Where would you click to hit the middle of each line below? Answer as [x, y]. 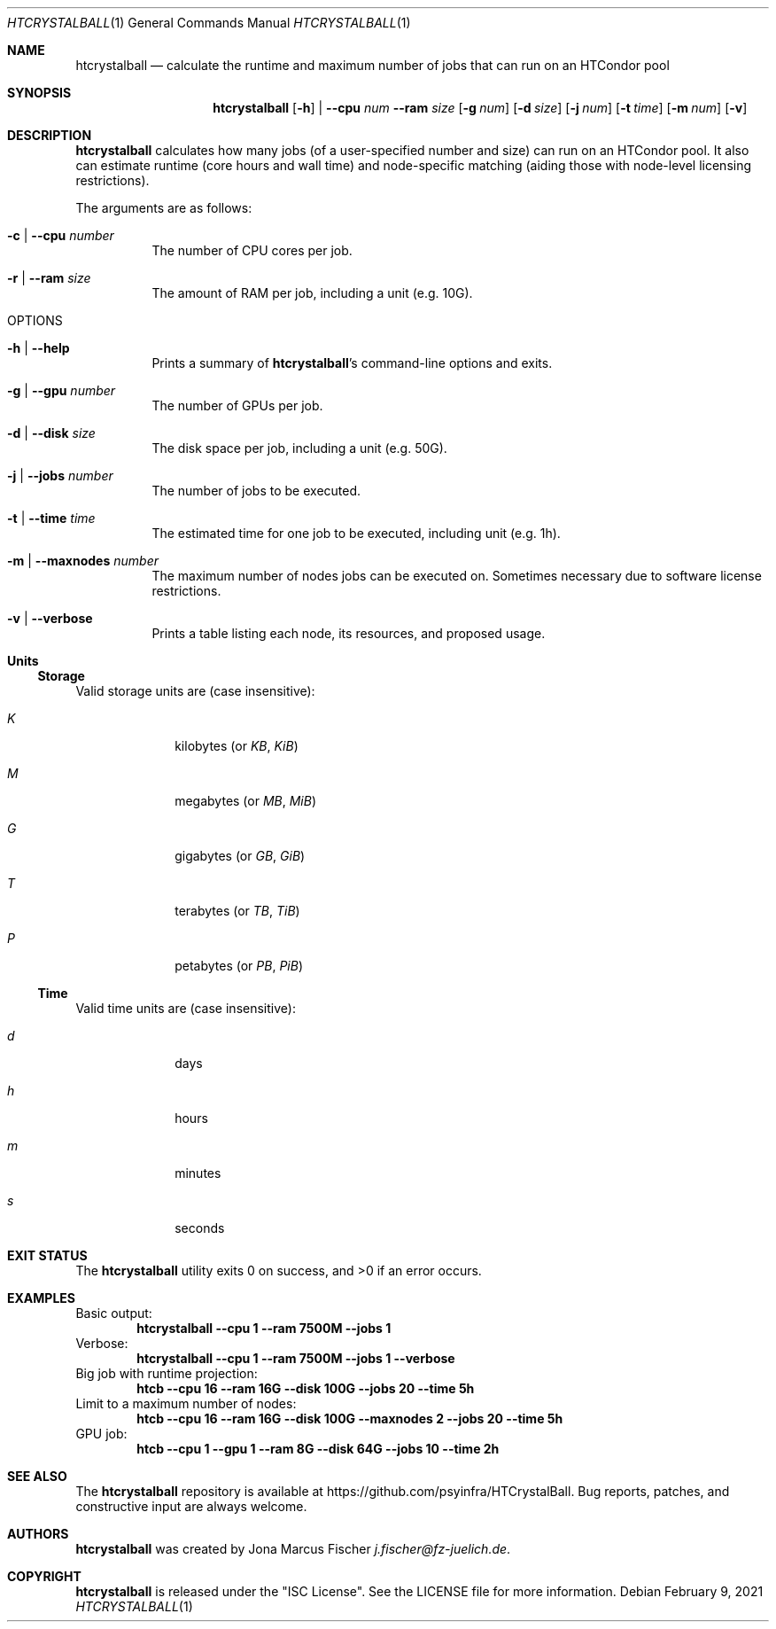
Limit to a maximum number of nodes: [186, 1403]
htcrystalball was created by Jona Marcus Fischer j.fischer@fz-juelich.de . [293, 1549]
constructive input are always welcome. [191, 1506]
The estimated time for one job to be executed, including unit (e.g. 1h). [356, 533]
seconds [200, 1228]
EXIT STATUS [47, 1255]
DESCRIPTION [50, 135]
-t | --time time [51, 518]
